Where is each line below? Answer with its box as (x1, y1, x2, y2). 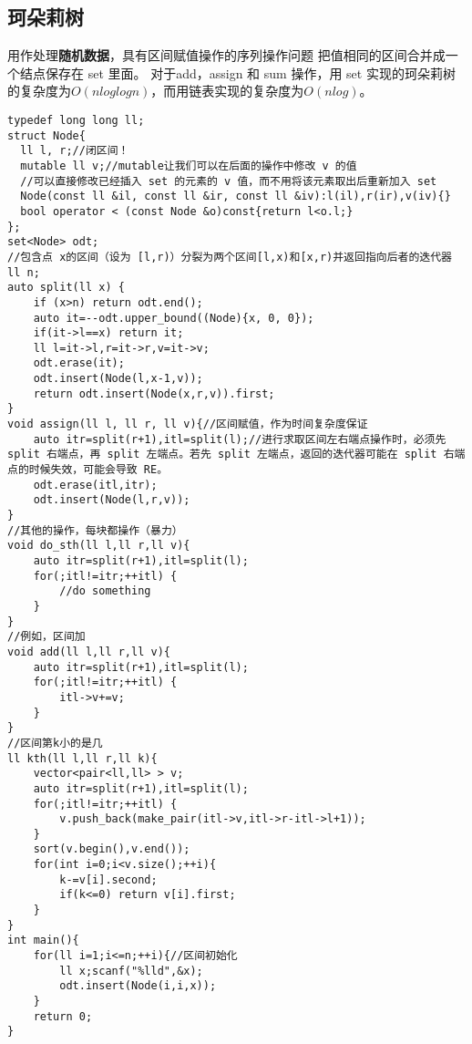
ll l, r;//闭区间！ (20, 144, 129, 158)
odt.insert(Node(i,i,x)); (59, 979, 217, 993)
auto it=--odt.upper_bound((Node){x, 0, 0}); (33, 311, 314, 325)
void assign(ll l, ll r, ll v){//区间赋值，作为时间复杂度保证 (7, 418, 368, 431)
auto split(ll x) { (7, 281, 125, 295)
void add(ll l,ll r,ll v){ (7, 645, 170, 658)
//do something (59, 584, 151, 598)
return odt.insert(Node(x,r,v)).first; (33, 387, 275, 400)
